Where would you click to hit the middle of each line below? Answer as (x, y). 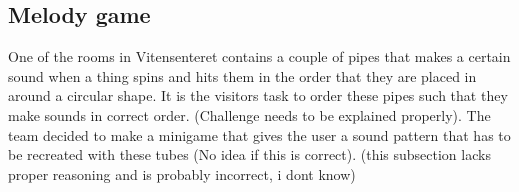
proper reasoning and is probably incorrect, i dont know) (182, 173)
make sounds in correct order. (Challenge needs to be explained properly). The (249, 114)
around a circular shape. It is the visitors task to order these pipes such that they (258, 95)
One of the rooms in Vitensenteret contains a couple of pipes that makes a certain (259, 56)
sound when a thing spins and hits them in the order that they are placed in (242, 75)
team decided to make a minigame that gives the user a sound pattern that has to (259, 134)
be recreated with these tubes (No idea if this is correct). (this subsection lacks (249, 154)
